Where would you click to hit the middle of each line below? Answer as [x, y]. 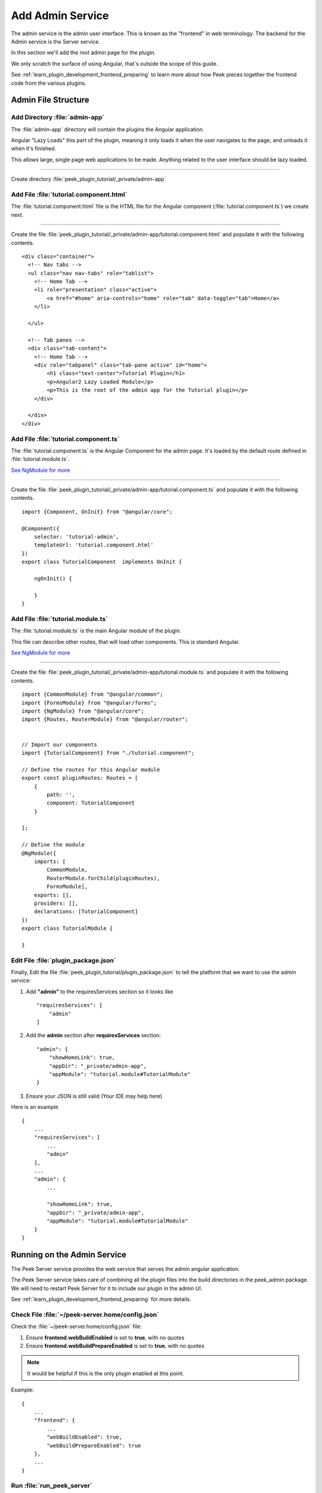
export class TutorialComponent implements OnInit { [102, 562]
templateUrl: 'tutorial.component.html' [94, 545]
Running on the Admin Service [69, 1254]
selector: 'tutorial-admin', [76, 537]
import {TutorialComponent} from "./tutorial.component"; [108, 753]
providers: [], [56, 903]
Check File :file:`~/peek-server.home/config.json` [85, 1314]
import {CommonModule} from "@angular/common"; [92, 695]
